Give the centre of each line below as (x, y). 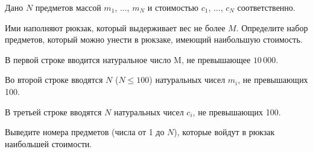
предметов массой (68, 7)
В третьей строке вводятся (53, 111)
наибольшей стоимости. (49, 143)
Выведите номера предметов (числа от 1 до (85, 132)
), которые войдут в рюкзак (224, 132)
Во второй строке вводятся (54, 80)
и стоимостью (173, 7)
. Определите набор (272, 27)
